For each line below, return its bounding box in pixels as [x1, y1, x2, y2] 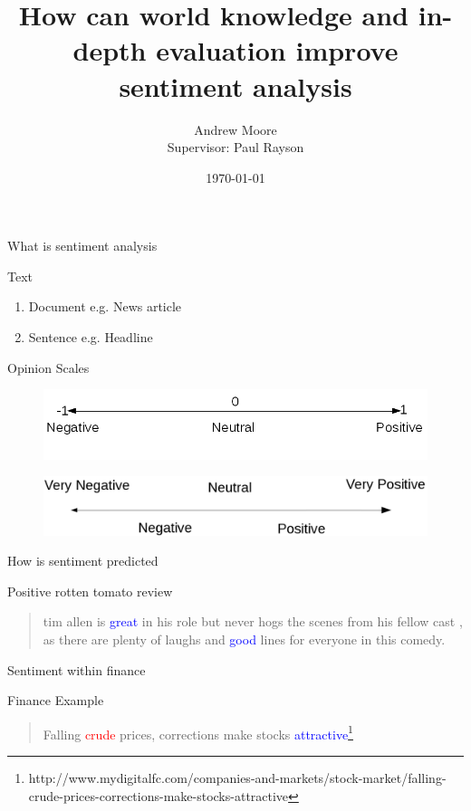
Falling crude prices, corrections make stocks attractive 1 [43, 721, 353, 743]
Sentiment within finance [7, 660, 146, 679]
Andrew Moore [194, 119, 277, 138]
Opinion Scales [7, 358, 90, 377]
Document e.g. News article [28, 297, 182, 316]
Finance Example [7, 691, 104, 710]
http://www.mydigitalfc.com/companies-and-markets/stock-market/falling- [28, 768, 447, 787]
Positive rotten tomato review [7, 581, 173, 600]
